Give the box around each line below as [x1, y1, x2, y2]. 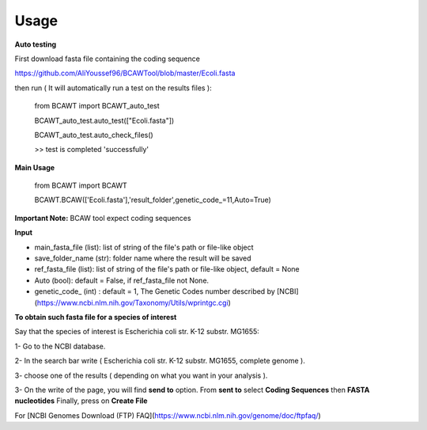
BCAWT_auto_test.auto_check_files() [34, 130, 153, 139]
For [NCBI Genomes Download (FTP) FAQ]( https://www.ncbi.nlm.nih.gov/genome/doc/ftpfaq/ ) [14, 410, 322, 420]
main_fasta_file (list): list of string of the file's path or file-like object [34, 242, 254, 252]
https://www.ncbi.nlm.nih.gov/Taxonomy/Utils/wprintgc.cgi [36, 298, 229, 307]
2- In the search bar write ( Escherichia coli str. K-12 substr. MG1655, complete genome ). [14, 356, 306, 366]
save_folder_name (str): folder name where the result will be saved [34, 253, 252, 263]
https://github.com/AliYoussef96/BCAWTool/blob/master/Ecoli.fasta [14, 68, 236, 78]
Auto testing [14, 40, 57, 49]
